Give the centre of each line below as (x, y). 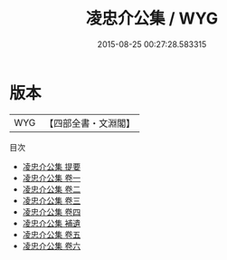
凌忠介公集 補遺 (52, 223)
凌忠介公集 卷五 (52, 234)
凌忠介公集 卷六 (52, 246)
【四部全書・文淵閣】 (90, 123)
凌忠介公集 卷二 (52, 189)
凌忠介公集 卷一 (52, 178)
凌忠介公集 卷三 (52, 200)
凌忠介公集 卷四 (52, 212)
